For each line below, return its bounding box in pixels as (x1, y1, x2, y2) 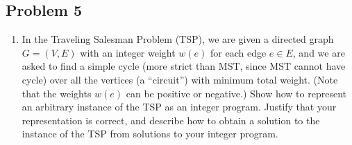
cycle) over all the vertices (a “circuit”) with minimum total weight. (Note (22, 72, 338, 86)
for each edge (210, 45, 267, 59)
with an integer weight (80, 45, 176, 59)
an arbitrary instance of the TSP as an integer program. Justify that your (22, 99, 337, 114)
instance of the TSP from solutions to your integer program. (22, 126, 278, 141)
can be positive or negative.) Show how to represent (126, 86, 346, 100)
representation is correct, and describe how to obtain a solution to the (22, 113, 320, 127)
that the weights (22, 86, 92, 100)
